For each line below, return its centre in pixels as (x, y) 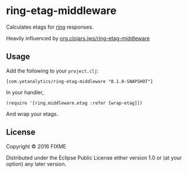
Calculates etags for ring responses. (50, 27)
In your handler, (25, 92)
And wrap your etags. (32, 114)
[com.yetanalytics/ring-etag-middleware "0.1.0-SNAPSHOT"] (80, 81)
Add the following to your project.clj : (52, 71)
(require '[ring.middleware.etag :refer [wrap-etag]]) (74, 103)
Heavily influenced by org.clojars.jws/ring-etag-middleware (78, 38)
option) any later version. (36, 164)
